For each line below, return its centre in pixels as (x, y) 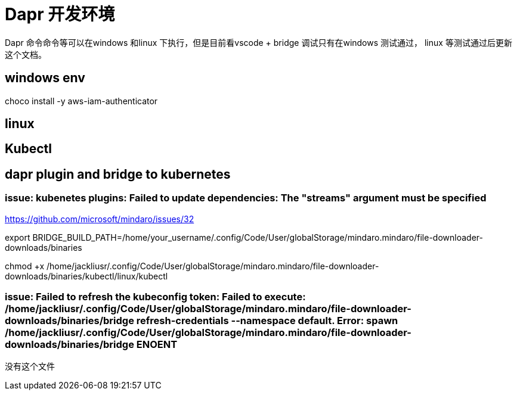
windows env (45, 78)
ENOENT (157, 345)
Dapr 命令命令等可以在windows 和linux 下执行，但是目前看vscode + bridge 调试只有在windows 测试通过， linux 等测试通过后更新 (258, 42)
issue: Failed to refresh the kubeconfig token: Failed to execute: (155, 297)
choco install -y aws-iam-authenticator (81, 101)
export (18, 237)
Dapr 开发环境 (60, 14)
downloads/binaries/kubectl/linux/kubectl (86, 276)
